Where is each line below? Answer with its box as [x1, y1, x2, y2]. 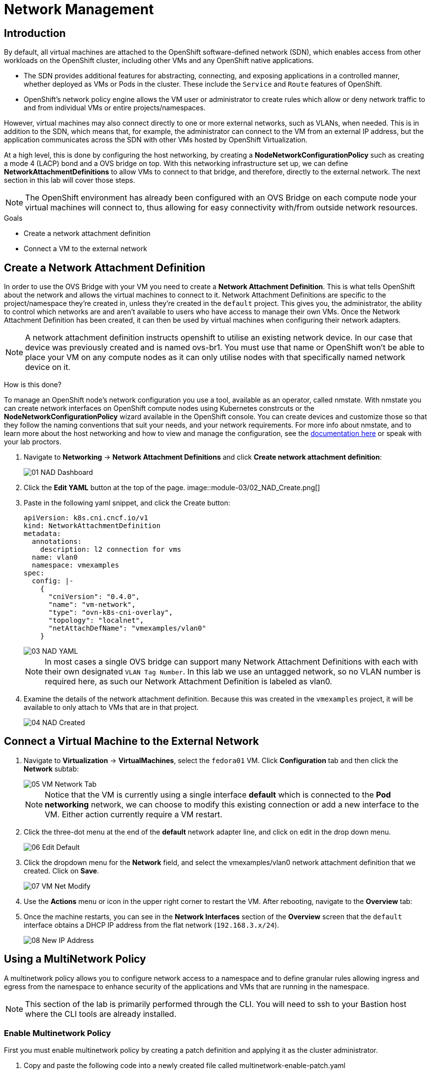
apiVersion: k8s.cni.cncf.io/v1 [24, 514, 148, 522]
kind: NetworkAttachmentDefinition [24, 522, 161, 530]
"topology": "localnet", [48, 616, 144, 625]
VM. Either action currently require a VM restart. [45, 809, 222, 819]
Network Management [4, 1, 154, 18]
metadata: [24, 530, 61, 538]
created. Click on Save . [24, 866, 99, 875]
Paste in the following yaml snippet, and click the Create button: [24, 499, 230, 507]
